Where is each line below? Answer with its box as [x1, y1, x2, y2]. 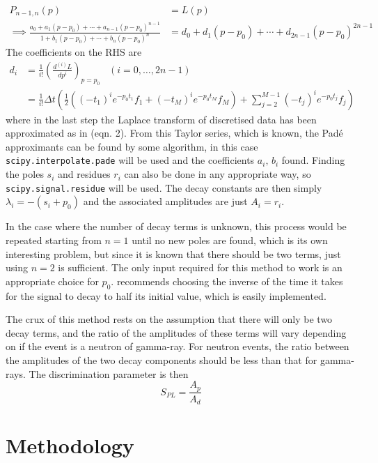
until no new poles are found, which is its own [132, 232, 328, 247]
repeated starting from [6, 232, 102, 247]
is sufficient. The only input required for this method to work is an [58, 260, 342, 275]
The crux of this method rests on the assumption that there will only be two [6, 312, 333, 326]
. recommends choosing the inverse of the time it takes [111, 273, 343, 288]
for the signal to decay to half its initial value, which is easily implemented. [6, 288, 326, 303]
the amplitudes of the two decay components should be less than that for [6, 352, 317, 367]
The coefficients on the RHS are [6, 45, 142, 59]
